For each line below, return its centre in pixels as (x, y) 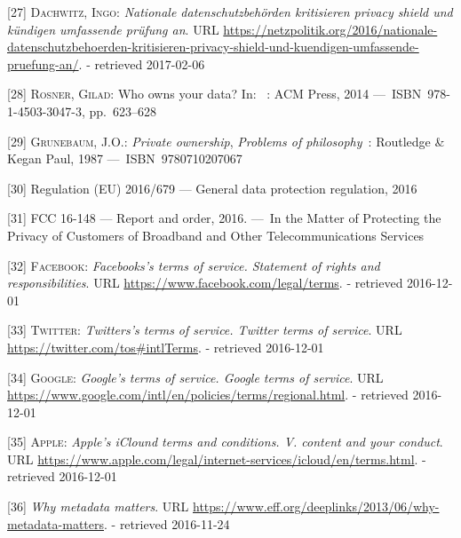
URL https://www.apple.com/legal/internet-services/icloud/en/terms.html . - (217, 459)
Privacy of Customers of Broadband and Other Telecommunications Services (216, 235)
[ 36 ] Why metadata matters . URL (98, 506)
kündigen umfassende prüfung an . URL (113, 29)
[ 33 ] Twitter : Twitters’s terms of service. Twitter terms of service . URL (205, 330)
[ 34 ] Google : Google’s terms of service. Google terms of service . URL (195, 377)
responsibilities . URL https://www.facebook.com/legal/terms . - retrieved (205, 283)
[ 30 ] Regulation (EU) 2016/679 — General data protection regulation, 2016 (212, 188)
